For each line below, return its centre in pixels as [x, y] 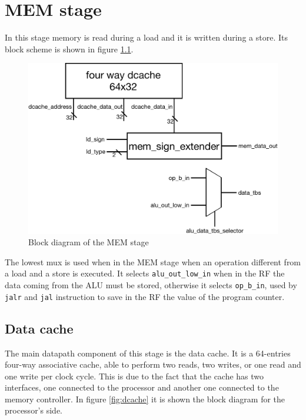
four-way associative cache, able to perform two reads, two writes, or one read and [153, 364]
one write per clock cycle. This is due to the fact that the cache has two [134, 376]
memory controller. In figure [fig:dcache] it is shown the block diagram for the [145, 399]
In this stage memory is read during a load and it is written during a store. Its [146, 37]
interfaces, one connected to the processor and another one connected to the [142, 387]
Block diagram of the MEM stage [89, 242]
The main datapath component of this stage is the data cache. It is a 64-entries [148, 353]
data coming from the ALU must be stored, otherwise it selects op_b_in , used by [151, 285]
